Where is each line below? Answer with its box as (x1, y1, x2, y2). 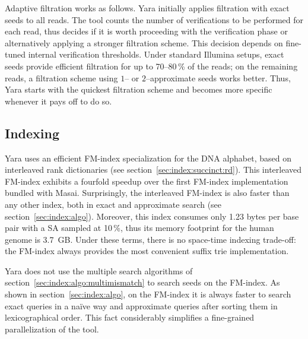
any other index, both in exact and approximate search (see (5, 198, 222, 210)
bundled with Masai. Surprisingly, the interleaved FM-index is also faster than (5, 186, 290, 199)
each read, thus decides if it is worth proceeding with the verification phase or (5, 25, 288, 37)
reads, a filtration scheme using (5, 71, 118, 84)
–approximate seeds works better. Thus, (145, 71, 291, 84)
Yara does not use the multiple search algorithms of (5, 264, 193, 277)
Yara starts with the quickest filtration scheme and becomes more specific (5, 83, 272, 96)
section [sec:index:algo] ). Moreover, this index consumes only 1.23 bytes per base (5, 210, 299, 222)
